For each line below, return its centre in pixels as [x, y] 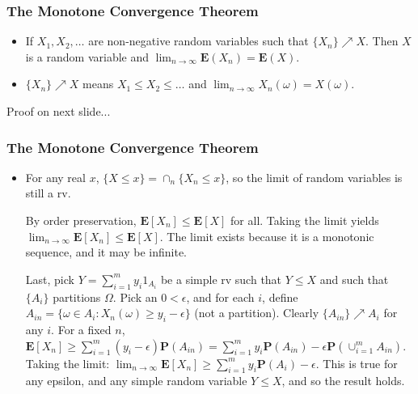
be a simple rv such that [221, 279]
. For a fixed [81, 329]
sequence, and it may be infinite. [106, 252]
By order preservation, [81, 220]
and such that [354, 279]
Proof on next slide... [59, 111]
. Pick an [135, 297]
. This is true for [357, 363]
